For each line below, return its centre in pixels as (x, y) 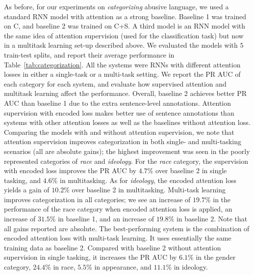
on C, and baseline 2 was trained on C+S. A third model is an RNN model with (125, 26)
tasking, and (23, 180)
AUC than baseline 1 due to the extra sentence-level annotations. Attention (118, 103)
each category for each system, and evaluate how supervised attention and (115, 83)
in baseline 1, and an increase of (106, 219)
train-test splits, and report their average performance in (89, 54)
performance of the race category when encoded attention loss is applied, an (118, 209)
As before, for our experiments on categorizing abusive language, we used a (116, 6)
